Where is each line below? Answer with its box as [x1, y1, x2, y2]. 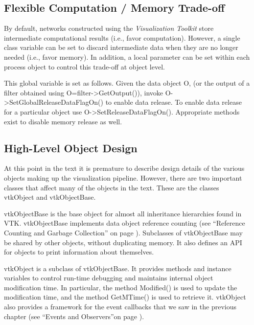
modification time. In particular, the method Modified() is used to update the [4, 282, 237, 292]
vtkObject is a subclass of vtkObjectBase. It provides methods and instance [4, 263, 231, 273]
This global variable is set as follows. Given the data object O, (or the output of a [4, 78, 250, 88]
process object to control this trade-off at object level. [4, 61, 165, 71]
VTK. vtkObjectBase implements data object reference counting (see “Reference [4, 218, 245, 228]
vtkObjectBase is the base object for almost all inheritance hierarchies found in [4, 208, 242, 218]
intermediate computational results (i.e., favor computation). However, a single [4, 32, 240, 43]
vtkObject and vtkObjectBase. [4, 192, 96, 202]
